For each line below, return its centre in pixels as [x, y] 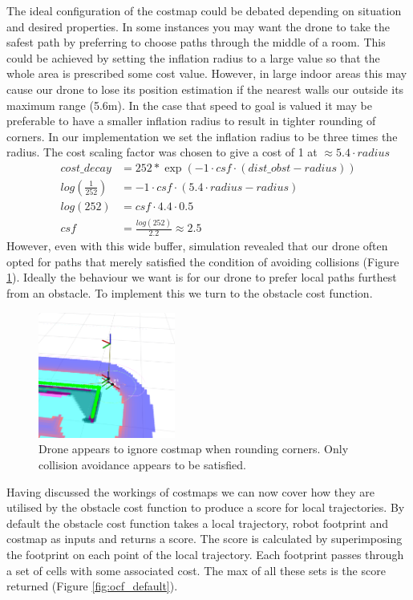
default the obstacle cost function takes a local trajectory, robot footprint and [198, 523]
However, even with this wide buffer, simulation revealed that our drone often [197, 246]
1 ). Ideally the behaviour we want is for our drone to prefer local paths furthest [202, 277]
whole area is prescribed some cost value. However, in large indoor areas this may [207, 73]
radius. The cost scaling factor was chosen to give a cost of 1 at [162, 152]
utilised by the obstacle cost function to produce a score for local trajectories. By [206, 507]
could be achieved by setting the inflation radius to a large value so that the [193, 57]
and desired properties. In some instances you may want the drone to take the [198, 26]
